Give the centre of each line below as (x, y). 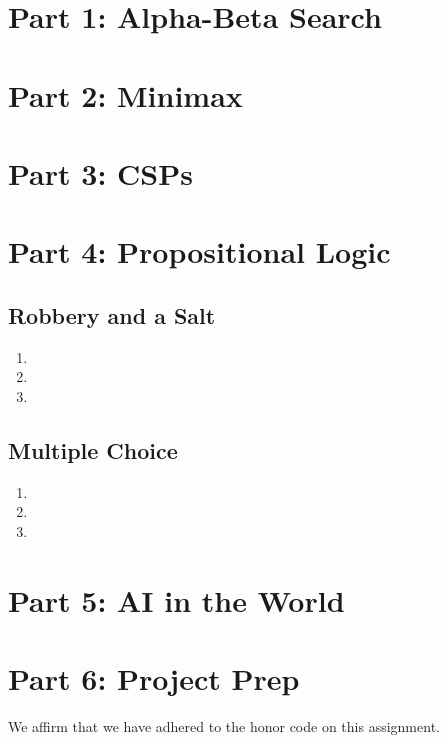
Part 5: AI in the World (176, 599)
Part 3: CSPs (100, 172)
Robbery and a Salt (112, 314)
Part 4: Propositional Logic (199, 251)
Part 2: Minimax (125, 94)
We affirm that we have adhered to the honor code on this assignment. (224, 725)
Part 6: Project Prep (154, 678)
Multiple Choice (93, 449)
